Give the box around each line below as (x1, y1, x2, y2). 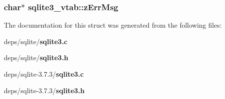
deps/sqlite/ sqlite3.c (4, 36, 68, 46)
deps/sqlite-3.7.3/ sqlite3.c (4, 69, 84, 79)
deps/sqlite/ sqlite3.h (4, 52, 69, 63)
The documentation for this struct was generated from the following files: (4, 20, 222, 30)
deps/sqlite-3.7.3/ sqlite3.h (4, 85, 85, 95)
